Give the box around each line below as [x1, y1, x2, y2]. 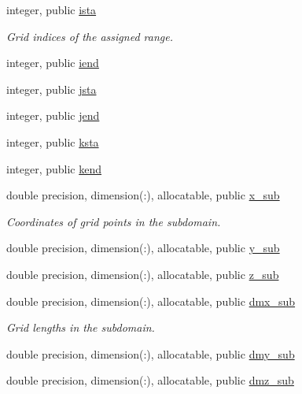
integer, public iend [6, 54, 99, 71]
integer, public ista [6, 2, 97, 17]
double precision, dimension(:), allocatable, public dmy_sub [6, 345, 295, 362]
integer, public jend [6, 107, 100, 124]
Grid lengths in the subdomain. [6, 319, 155, 336]
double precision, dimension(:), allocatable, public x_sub [6, 187, 280, 203]
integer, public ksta [6, 133, 99, 150]
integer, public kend [6, 160, 102, 177]
